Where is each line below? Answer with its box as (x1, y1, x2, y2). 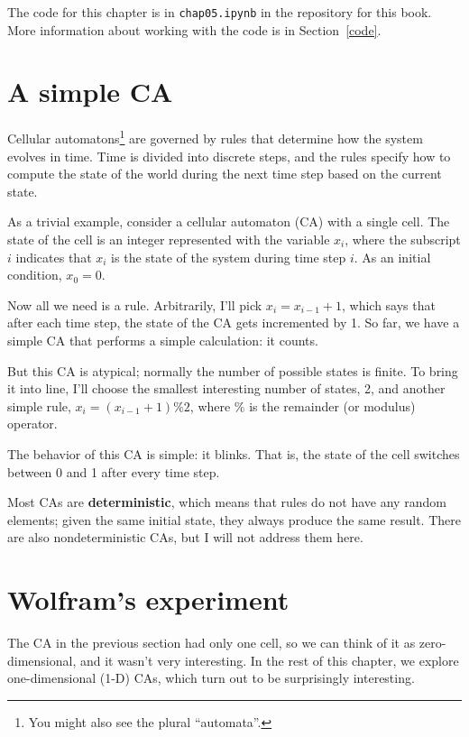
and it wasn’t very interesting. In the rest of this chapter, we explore (79, 650, 459, 669)
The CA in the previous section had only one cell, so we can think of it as (7, 633, 416, 652)
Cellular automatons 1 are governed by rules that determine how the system (7, 126, 423, 148)
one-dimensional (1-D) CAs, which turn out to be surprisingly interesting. (7, 668, 415, 687)
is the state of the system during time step (111, 247, 346, 266)
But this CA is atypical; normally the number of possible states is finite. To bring (7, 361, 458, 380)
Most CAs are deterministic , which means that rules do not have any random (7, 493, 446, 511)
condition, (7, 265, 62, 284)
